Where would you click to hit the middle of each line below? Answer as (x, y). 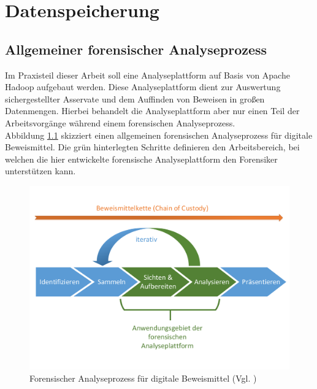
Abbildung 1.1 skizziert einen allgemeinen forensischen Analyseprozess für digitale (159, 135)
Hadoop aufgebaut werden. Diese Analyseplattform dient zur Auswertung (143, 87)
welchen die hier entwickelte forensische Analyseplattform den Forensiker (141, 159)
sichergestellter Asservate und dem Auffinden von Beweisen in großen (135, 98)
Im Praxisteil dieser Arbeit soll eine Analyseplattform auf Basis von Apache (147, 75)
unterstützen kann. (40, 171)
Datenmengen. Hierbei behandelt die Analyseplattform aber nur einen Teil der (152, 111)
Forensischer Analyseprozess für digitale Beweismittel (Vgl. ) (143, 378)
